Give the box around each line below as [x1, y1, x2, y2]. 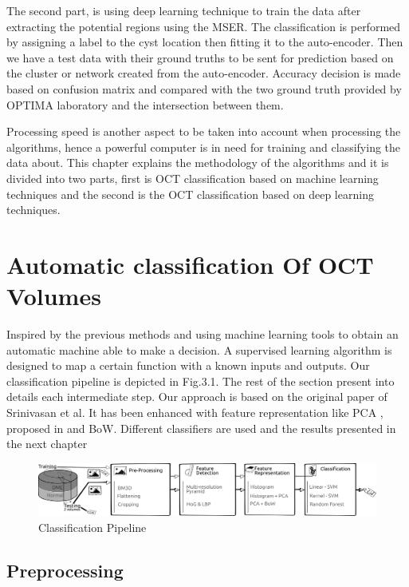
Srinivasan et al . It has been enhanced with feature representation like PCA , [6, 404, 383, 420]
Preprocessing [6, 558, 124, 583]
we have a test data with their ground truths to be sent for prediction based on [6, 49, 394, 65]
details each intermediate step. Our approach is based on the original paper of [6, 388, 387, 405]
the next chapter [6, 435, 88, 452]
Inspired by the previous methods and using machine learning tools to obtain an [6, 326, 399, 343]
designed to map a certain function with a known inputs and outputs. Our [6, 357, 370, 374]
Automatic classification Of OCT [6, 248, 374, 280]
